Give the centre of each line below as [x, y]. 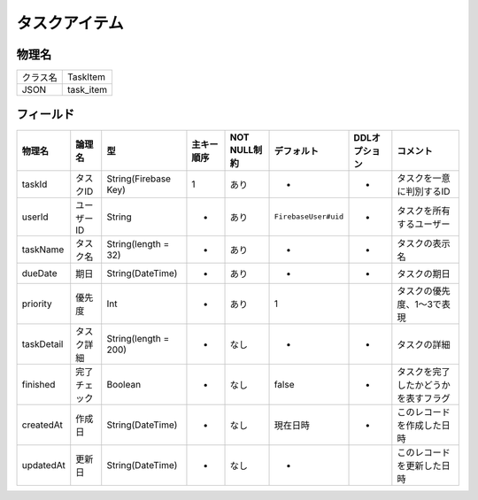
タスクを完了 [424, 372]
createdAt [42, 425]
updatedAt [43, 465]
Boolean [124, 384]
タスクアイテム [70, 23]
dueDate [39, 273]
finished [39, 384]
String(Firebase [139, 179]
